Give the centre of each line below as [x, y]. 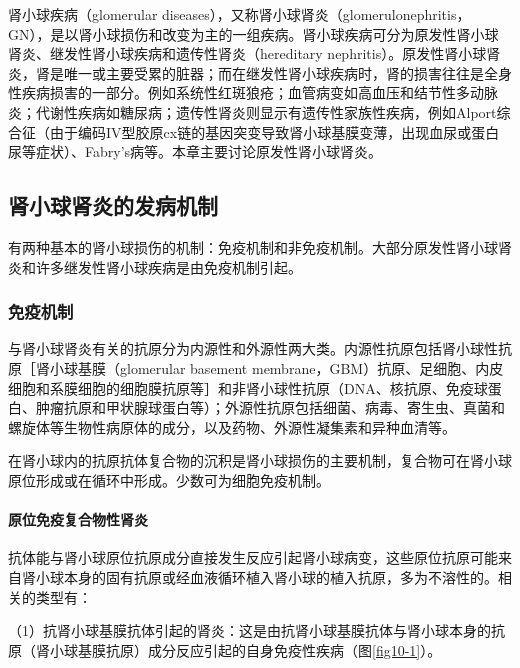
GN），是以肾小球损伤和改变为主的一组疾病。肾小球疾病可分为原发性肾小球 [253, 33]
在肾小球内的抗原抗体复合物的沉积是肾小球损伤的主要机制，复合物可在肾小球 [260, 460]
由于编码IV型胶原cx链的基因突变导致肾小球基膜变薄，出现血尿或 [260, 131]
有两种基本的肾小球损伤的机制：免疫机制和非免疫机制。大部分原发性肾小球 [253, 246]
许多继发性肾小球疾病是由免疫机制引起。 [168, 266]
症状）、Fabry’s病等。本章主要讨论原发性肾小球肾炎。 [209, 151]
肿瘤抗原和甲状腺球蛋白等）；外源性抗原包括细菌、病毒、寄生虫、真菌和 [270, 407]
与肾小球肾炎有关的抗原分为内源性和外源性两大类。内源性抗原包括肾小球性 [253, 348]
